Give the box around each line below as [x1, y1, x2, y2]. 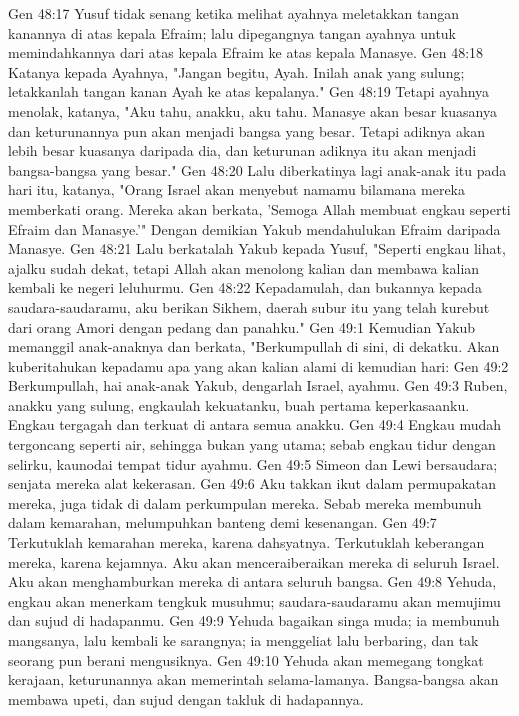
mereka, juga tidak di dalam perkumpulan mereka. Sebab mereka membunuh [8, 492, 482, 513]
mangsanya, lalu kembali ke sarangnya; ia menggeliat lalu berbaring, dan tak [8, 630, 479, 650]
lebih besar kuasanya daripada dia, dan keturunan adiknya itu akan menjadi [8, 140, 477, 161]
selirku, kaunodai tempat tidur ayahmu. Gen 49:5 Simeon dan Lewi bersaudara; [8, 453, 498, 474]
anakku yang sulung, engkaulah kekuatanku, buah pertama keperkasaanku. [8, 394, 470, 415]
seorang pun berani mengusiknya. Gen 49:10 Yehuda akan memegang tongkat [8, 649, 484, 670]
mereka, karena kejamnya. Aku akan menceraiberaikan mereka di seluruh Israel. [8, 551, 500, 572]
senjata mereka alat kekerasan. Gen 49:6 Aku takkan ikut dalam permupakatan [8, 473, 497, 494]
